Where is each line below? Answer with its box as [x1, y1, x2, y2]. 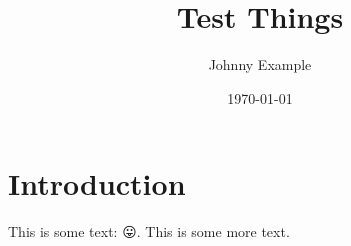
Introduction [8, 163, 186, 204]
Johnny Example [208, 54, 312, 75]
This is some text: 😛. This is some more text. [8, 221, 290, 242]
